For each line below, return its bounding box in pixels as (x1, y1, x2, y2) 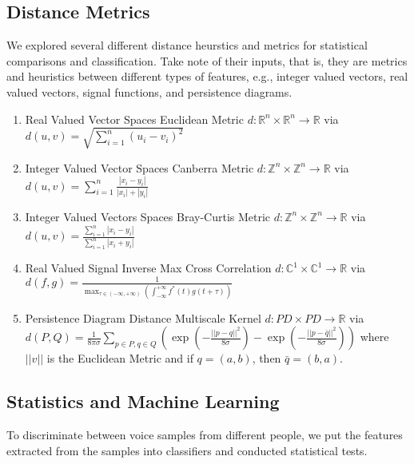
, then (252, 350, 281, 367)
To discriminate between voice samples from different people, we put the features (6, 426, 403, 442)
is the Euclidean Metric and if (46, 350, 193, 367)
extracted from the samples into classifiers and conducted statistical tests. (6, 442, 368, 458)
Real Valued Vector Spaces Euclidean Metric (25, 110, 244, 127)
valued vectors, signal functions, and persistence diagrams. (6, 83, 293, 100)
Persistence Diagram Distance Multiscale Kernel (25, 309, 261, 326)
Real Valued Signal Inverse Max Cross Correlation (25, 260, 272, 276)
